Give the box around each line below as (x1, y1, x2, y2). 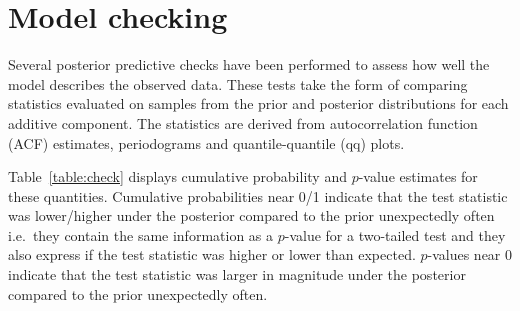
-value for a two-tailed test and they (284, 224, 506, 245)
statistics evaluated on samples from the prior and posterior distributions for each (8, 93, 509, 114)
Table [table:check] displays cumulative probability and (8, 166, 347, 187)
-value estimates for (358, 166, 478, 187)
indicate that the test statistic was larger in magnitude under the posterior (8, 264, 466, 285)
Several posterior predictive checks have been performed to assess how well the (8, 54, 490, 75)
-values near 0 (427, 244, 513, 265)
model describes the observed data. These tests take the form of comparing (8, 73, 468, 94)
